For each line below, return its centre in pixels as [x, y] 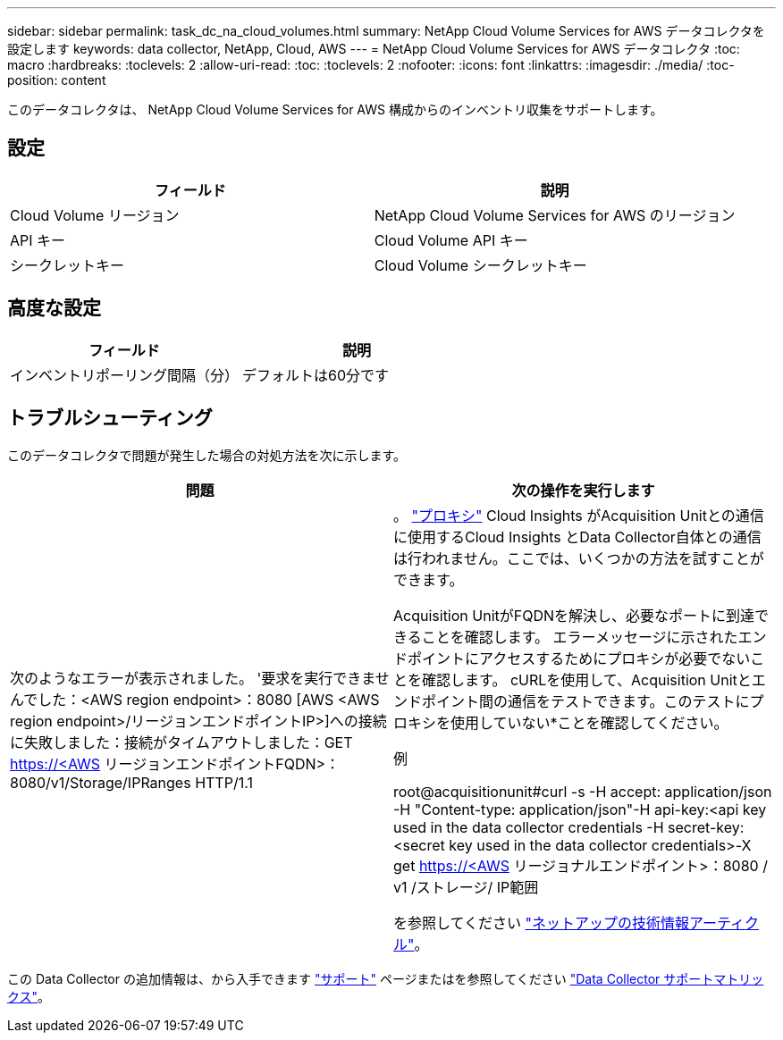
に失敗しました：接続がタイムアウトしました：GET [181, 742]
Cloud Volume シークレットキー [480, 265]
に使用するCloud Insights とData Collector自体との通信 [577, 537]
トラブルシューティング [110, 418]
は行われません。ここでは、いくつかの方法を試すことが [579, 558]
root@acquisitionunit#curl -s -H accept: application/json [583, 791]
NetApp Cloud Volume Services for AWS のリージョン [555, 215]
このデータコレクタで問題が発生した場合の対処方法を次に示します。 [207, 455]
